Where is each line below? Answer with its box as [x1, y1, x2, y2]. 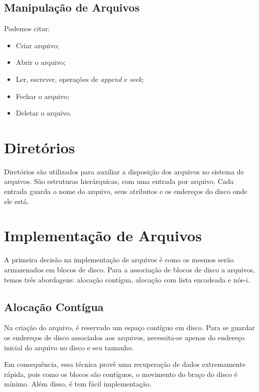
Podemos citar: [4, 23, 50, 34]
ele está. [4, 195, 29, 206]
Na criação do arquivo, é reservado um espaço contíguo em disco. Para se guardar [4, 322, 255, 333]
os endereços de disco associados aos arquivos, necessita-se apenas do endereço [4, 332, 244, 342]
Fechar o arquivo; [16, 90, 69, 101]
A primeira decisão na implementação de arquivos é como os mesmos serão [4, 254, 234, 265]
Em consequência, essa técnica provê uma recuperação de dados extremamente [4, 359, 245, 369]
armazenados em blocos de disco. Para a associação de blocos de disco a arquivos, [4, 264, 255, 274]
